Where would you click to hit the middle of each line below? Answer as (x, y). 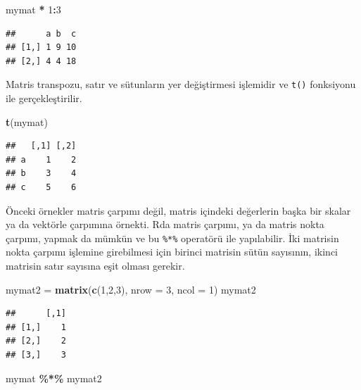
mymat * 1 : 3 (33, 9)
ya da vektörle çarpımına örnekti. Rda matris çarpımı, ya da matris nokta (165, 224)
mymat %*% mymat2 (54, 378)
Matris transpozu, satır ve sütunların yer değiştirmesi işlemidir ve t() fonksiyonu (181, 84)
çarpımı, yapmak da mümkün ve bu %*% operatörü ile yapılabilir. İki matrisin (172, 238)
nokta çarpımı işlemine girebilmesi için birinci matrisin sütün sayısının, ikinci (172, 252)
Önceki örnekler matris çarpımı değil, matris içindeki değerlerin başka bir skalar (178, 210)
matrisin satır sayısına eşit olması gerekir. (95, 266)
